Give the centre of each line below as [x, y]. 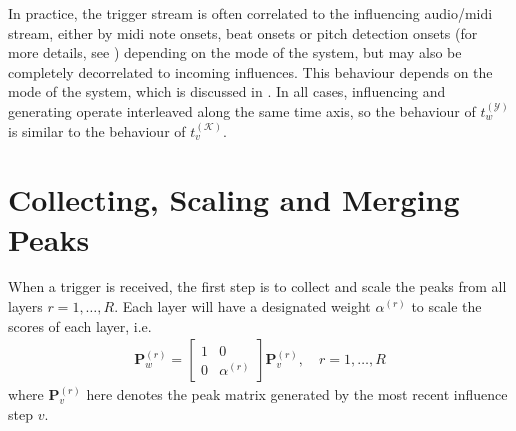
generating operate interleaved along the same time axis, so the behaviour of [242, 110]
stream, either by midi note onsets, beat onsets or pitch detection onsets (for [243, 32]
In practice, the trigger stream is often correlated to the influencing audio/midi [250, 13]
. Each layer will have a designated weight [242, 306]
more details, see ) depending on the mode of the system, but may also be [235, 52]
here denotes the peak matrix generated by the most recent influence [297, 394]
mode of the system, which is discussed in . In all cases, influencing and [227, 91]
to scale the [446, 306]
